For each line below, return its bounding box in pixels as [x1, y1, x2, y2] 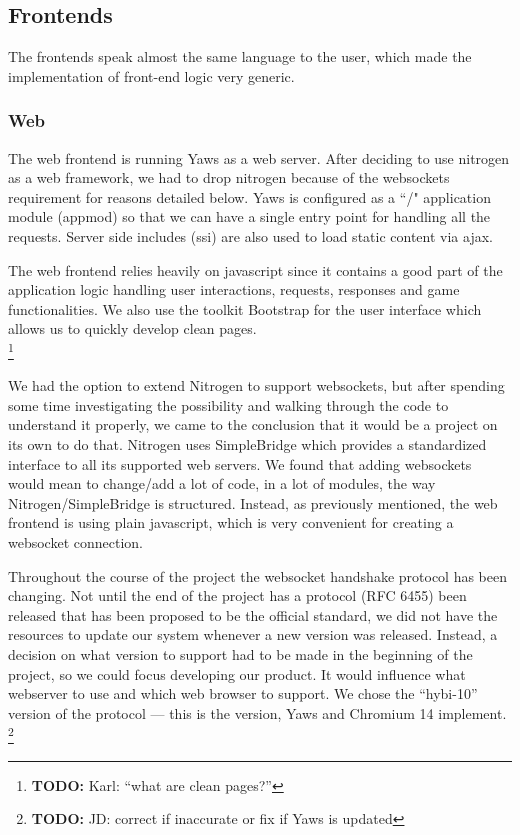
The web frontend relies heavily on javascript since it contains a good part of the [8, 259, 503, 280]
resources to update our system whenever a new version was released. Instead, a [8, 624, 498, 645]
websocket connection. [8, 531, 144, 552]
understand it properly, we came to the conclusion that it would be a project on [8, 414, 498, 435]
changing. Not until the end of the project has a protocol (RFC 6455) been [8, 585, 467, 606]
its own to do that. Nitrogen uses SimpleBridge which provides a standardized [8, 433, 487, 454]
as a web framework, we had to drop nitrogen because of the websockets [8, 167, 450, 188]
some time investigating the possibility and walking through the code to [8, 394, 449, 415]
